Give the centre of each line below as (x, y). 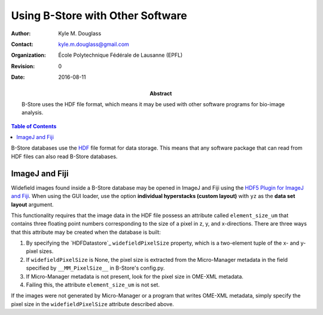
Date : (18, 77)
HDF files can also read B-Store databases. (64, 156)
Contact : (22, 44)
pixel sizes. (40, 251)
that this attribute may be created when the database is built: (86, 232)
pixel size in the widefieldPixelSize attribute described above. (93, 304)
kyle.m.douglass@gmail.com (94, 44)
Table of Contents (34, 126)
